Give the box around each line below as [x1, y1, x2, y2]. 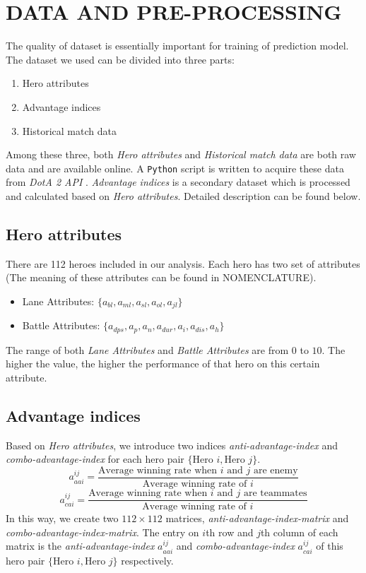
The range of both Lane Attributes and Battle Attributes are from [6, 342, 289, 357]
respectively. [121, 553, 174, 567]
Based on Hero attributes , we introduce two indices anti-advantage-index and [6, 437, 338, 452]
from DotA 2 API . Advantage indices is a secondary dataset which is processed [6, 175, 350, 189]
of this [316, 538, 343, 553]
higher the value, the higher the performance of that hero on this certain [6, 356, 320, 371]
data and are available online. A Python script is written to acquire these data [6, 160, 344, 175]
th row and [206, 524, 254, 539]
